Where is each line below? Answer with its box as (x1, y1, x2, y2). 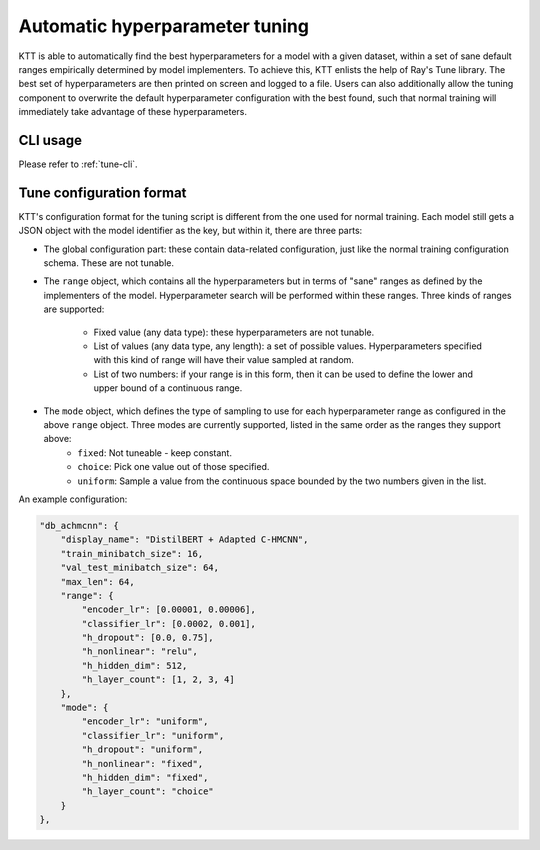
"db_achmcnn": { (39, 520, 120, 531)
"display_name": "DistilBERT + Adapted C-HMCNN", (60, 534, 309, 545)
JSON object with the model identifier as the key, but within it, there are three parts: (18, 225, 363, 237)
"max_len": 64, (60, 576, 135, 587)
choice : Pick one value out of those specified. (77, 461, 270, 473)
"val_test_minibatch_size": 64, (60, 562, 220, 574)
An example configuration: (18, 493, 128, 505)
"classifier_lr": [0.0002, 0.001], (81, 618, 257, 629)
